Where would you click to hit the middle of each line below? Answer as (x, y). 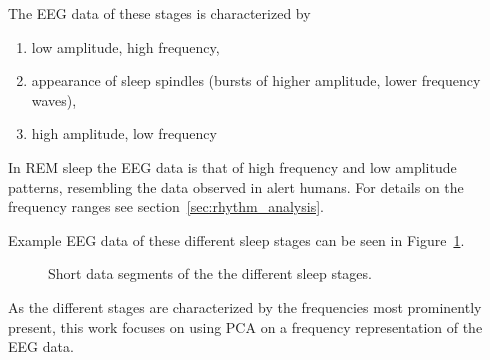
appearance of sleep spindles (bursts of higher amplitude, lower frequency (256, 80)
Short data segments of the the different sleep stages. (210, 273)
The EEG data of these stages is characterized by (159, 13)
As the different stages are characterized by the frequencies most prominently (245, 306)
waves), (54, 99)
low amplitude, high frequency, (125, 46)
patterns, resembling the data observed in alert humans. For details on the (236, 186)
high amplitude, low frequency (124, 133)
